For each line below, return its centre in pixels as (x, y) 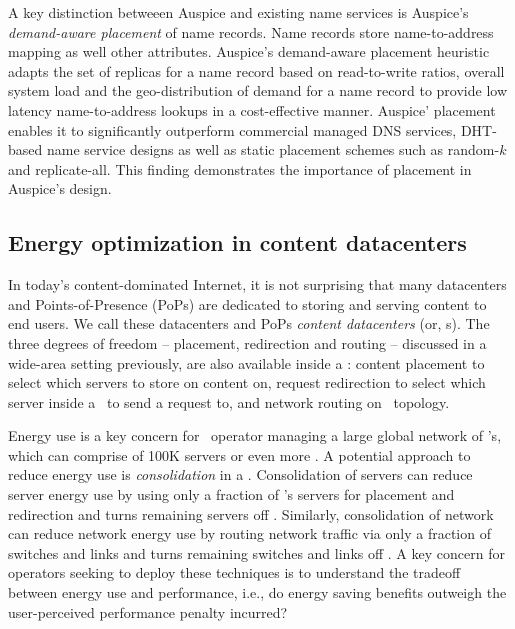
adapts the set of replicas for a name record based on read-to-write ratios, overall (256, 70)
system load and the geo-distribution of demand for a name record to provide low (257, 90)
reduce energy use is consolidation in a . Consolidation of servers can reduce (240, 474)
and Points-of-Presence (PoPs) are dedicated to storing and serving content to (247, 303)
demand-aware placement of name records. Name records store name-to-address (251, 31)
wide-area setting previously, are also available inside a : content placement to (246, 362)
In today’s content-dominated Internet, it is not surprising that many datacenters (257, 284)
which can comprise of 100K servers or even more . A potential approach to (239, 454)
